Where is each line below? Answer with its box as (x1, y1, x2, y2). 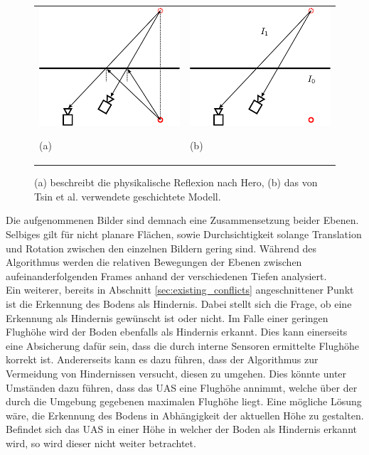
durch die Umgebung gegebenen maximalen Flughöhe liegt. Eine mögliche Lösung (6, 394, 362, 409)
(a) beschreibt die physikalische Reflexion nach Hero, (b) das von (34, 175, 318, 190)
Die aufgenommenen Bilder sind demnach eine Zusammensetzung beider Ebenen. (6, 213, 359, 227)
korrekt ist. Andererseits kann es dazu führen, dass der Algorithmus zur (6, 352, 319, 367)
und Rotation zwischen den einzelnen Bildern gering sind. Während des (6, 240, 317, 255)
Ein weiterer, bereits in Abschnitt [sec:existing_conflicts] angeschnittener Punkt (6, 282, 354, 297)
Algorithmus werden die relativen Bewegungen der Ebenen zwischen (6, 255, 302, 269)
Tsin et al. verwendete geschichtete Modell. (34, 188, 221, 203)
